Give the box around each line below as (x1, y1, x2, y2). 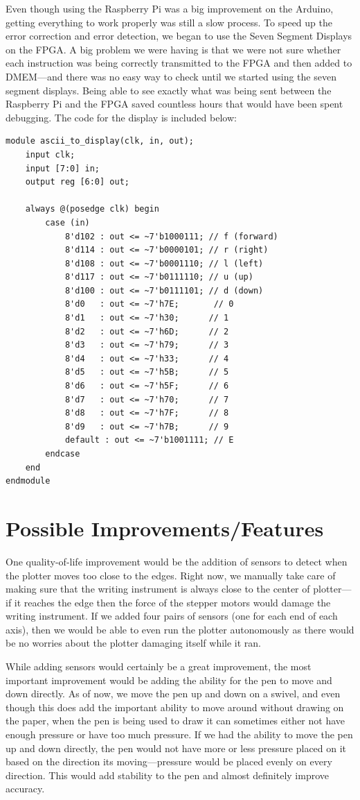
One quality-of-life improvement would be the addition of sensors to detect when (6, 554, 348, 568)
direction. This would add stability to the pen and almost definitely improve (6, 767, 330, 782)
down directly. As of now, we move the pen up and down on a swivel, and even (6, 686, 341, 701)
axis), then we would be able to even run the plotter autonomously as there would (6, 622, 354, 636)
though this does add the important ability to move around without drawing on (6, 699, 344, 714)
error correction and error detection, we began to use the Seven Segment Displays (6, 28, 352, 43)
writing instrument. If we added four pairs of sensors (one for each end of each (6, 608, 338, 623)
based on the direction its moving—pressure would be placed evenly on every (6, 754, 332, 769)
